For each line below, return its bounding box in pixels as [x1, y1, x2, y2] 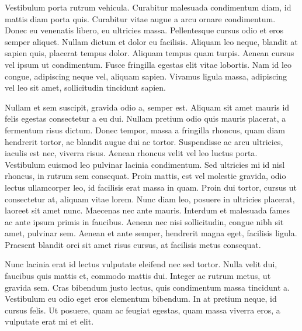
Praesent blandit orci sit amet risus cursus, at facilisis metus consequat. [5, 238, 261, 250]
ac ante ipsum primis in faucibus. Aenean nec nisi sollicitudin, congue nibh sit [5, 215, 284, 227]
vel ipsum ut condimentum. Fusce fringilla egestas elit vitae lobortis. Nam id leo [5, 58, 292, 70]
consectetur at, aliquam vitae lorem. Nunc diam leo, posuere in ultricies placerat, [5, 192, 295, 205]
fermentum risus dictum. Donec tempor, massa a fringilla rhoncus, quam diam [5, 123, 285, 136]
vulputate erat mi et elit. [5, 315, 94, 327]
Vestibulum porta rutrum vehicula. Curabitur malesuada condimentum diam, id [5, 1, 291, 13]
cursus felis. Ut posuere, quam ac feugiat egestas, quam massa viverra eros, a [5, 304, 280, 316]
